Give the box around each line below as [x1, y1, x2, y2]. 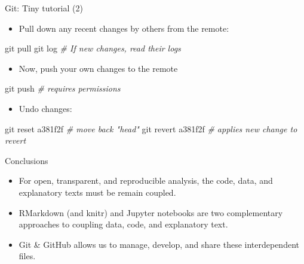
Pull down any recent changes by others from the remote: [19, 22, 229, 34]
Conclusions [5, 154, 48, 166]
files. [19, 250, 36, 262]
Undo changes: [19, 102, 72, 114]
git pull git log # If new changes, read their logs [5, 42, 181, 54]
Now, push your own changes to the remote [19, 62, 178, 74]
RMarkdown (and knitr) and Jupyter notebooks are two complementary [19, 206, 283, 219]
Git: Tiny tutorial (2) [5, 2, 83, 14]
